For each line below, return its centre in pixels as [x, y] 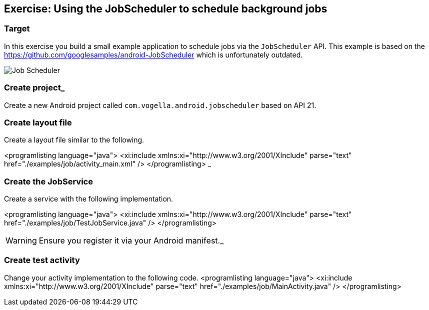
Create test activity [42, 260]
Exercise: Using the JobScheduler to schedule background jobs [166, 9]
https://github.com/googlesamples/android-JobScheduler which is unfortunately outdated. [153, 54]
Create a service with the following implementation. [89, 199]
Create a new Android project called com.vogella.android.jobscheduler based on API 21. [160, 105]
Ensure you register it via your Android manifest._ [131, 241]
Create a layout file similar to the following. [74, 140]
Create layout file [38, 122]
